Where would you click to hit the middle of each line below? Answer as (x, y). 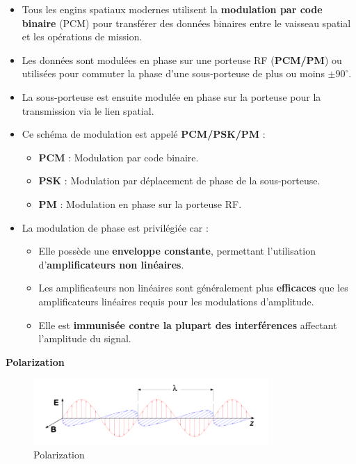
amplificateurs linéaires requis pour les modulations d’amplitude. (176, 301)
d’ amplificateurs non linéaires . (111, 264)
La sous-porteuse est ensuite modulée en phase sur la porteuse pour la (171, 96)
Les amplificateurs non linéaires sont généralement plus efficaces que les (193, 288)
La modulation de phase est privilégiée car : (115, 227)
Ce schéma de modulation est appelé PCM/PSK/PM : (144, 134)
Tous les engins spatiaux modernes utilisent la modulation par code (172, 9)
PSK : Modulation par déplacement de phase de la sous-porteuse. (179, 181)
